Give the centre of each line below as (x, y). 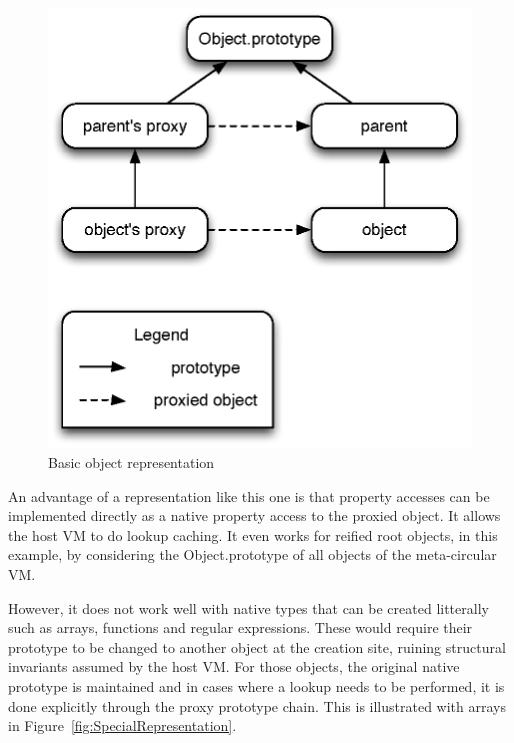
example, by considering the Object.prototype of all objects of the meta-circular (252, 554)
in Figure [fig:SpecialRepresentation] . (122, 725)
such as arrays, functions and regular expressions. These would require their (240, 627)
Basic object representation (131, 462)
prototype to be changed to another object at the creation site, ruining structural (257, 646)
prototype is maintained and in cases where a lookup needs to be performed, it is (256, 685)
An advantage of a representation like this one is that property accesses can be (249, 495)
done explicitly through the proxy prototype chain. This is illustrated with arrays (257, 705)
